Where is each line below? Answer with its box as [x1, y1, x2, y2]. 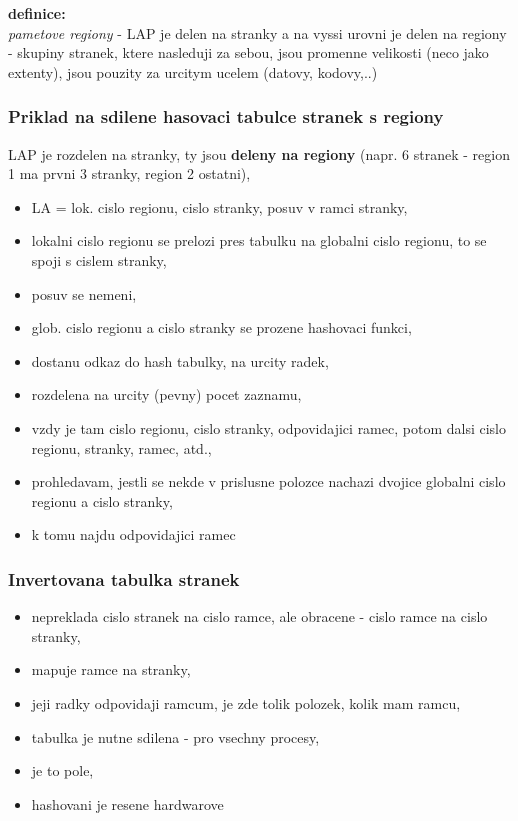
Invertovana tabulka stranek [8, 566, 240, 591]
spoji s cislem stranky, [31, 249, 167, 270]
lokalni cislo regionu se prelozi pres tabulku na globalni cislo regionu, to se [31, 230, 487, 251]
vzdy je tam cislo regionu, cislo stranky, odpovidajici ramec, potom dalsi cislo [31, 417, 506, 438]
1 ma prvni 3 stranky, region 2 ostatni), [8, 163, 251, 184]
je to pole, [31, 760, 94, 781]
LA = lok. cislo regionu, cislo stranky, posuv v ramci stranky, [31, 196, 408, 217]
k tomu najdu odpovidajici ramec [31, 524, 236, 545]
